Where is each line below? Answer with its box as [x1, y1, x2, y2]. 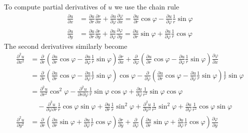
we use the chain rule [114, 1, 179, 11]
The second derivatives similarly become [4, 40, 127, 51]
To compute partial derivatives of [4, 1, 106, 11]
